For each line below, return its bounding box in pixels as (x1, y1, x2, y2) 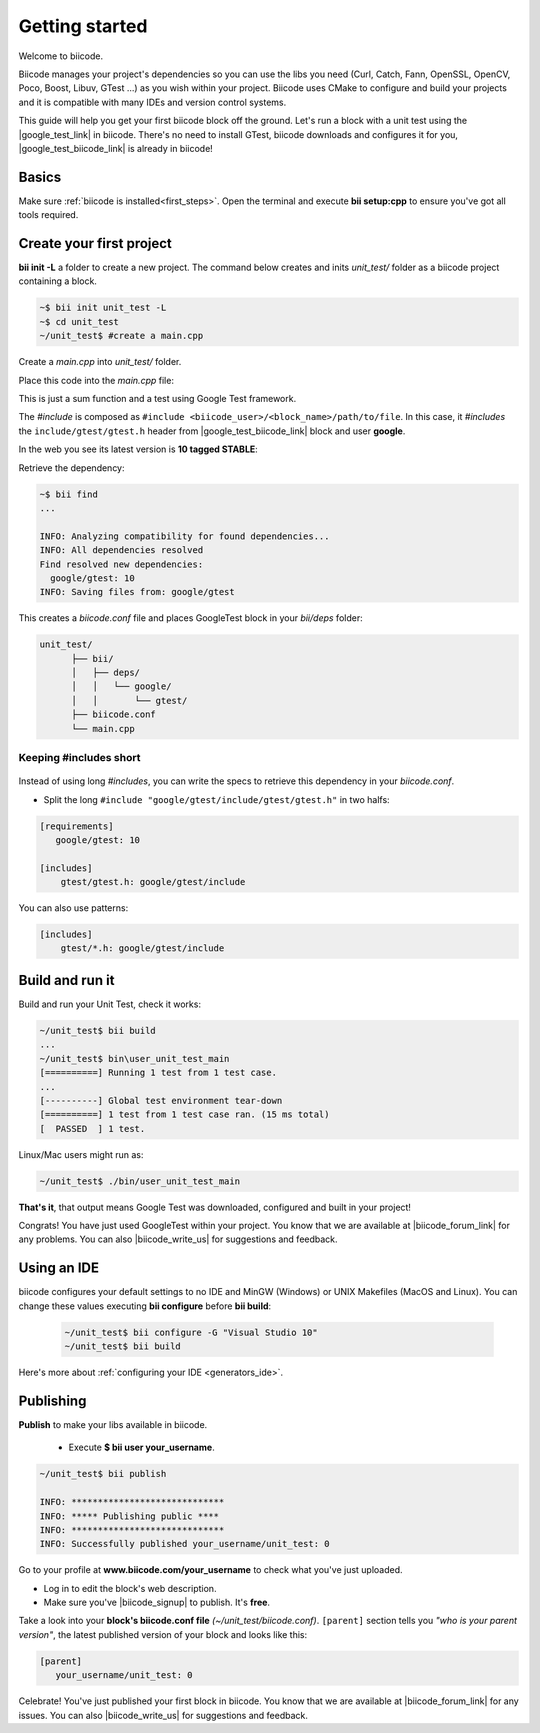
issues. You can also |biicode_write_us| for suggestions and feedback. (18, 1709, 309, 1721)
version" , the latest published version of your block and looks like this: (18, 1628, 308, 1640)
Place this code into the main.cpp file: (18, 374, 175, 386)
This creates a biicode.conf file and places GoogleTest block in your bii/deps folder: (18, 612, 364, 624)
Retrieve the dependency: (18, 461, 125, 474)
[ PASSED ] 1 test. (39, 1123, 146, 1134)
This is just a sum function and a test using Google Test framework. (18, 393, 297, 405)
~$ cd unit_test (39, 316, 120, 327)
